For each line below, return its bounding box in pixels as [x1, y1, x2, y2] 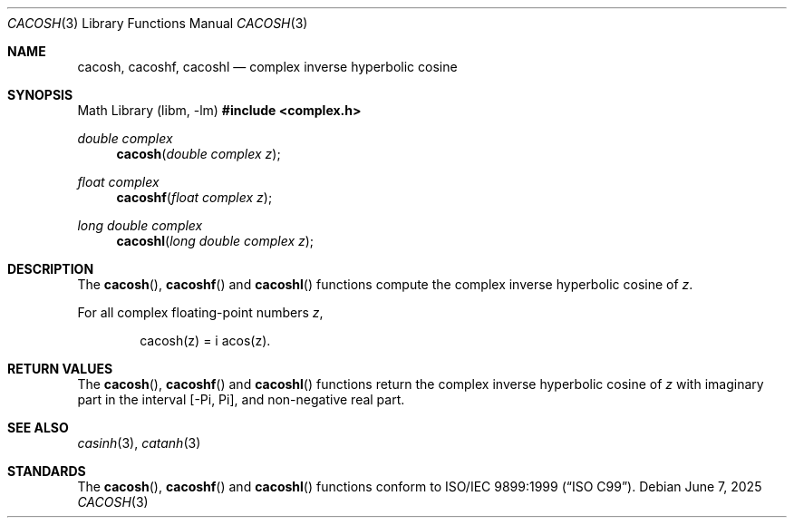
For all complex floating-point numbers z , [77, 305, 324, 320]
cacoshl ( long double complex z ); [116, 233, 315, 248]
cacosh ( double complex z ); [116, 146, 281, 161]
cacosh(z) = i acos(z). [140, 333, 271, 348]
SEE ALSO [7, 420, 69, 435]
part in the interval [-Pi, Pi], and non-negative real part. [77, 392, 405, 407]
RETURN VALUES [7, 361, 113, 376]
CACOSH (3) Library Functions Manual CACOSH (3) [7, 15, 308, 31]
